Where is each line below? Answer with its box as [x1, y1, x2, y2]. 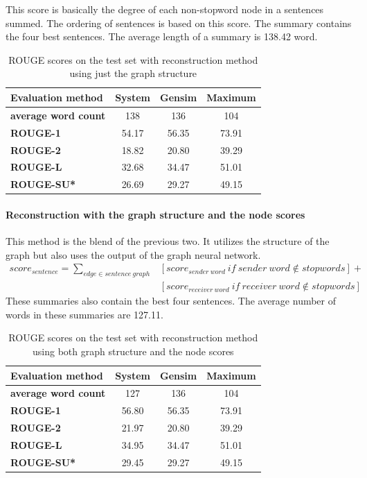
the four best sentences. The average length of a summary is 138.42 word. [6, 29, 318, 44]
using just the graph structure [69, 66, 197, 80]
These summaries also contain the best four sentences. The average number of [6, 293, 337, 308]
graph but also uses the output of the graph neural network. [6, 247, 261, 262]
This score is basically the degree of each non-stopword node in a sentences [6, 2, 324, 16]
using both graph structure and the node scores [33, 343, 234, 358]
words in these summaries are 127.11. [6, 307, 163, 321]
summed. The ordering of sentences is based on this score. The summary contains [6, 15, 352, 30]
